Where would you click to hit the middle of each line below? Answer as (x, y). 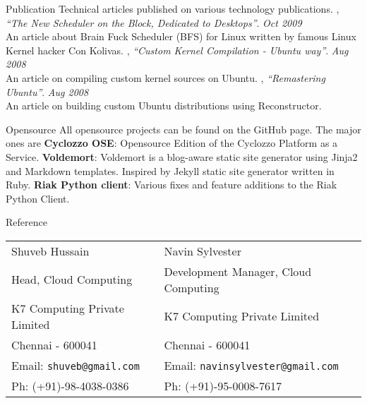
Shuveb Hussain (50, 251)
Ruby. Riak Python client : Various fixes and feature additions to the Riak (172, 185)
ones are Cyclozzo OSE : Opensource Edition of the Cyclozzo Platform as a (172, 143)
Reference (26, 222)
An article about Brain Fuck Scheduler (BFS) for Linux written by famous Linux (181, 36)
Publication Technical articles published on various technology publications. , (173, 8)
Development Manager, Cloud (238, 271)
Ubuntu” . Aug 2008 (47, 91)
